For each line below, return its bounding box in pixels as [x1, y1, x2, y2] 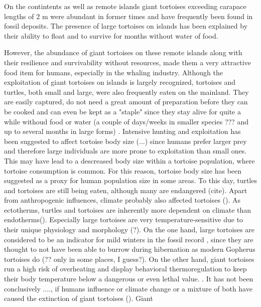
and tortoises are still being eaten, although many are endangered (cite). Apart [4, 185, 247, 195]
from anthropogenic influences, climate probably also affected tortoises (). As [4, 195, 241, 205]
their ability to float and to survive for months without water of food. [4, 30, 218, 41]
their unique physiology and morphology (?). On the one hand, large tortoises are [4, 224, 255, 235]
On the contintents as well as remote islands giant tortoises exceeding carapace [4, 1, 246, 11]
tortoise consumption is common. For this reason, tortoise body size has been [4, 165, 242, 176]
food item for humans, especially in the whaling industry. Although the [4, 67, 223, 77]
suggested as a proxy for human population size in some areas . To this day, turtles [4, 175, 257, 186]
